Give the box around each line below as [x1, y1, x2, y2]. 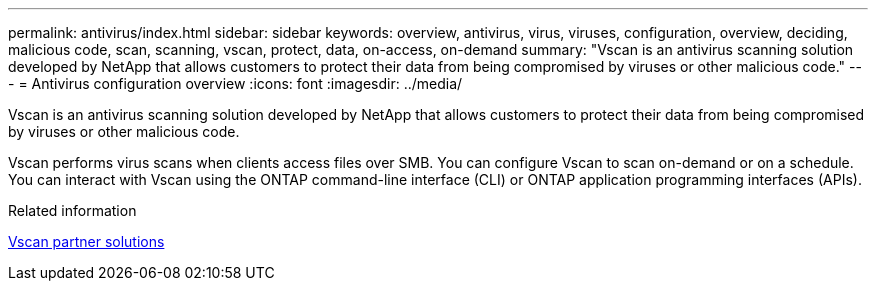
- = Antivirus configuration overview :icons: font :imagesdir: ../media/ [8, 75, 463, 92]
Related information [8, 202, 137, 219]
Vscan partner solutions [8, 233, 165, 250]
